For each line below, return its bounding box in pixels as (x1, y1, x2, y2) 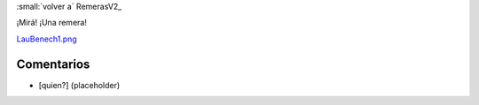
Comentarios (16, 56, 90, 71)
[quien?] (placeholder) (38, 79, 121, 90)
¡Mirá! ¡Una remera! (16, 18, 88, 28)
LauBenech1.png (16, 34, 77, 44)
